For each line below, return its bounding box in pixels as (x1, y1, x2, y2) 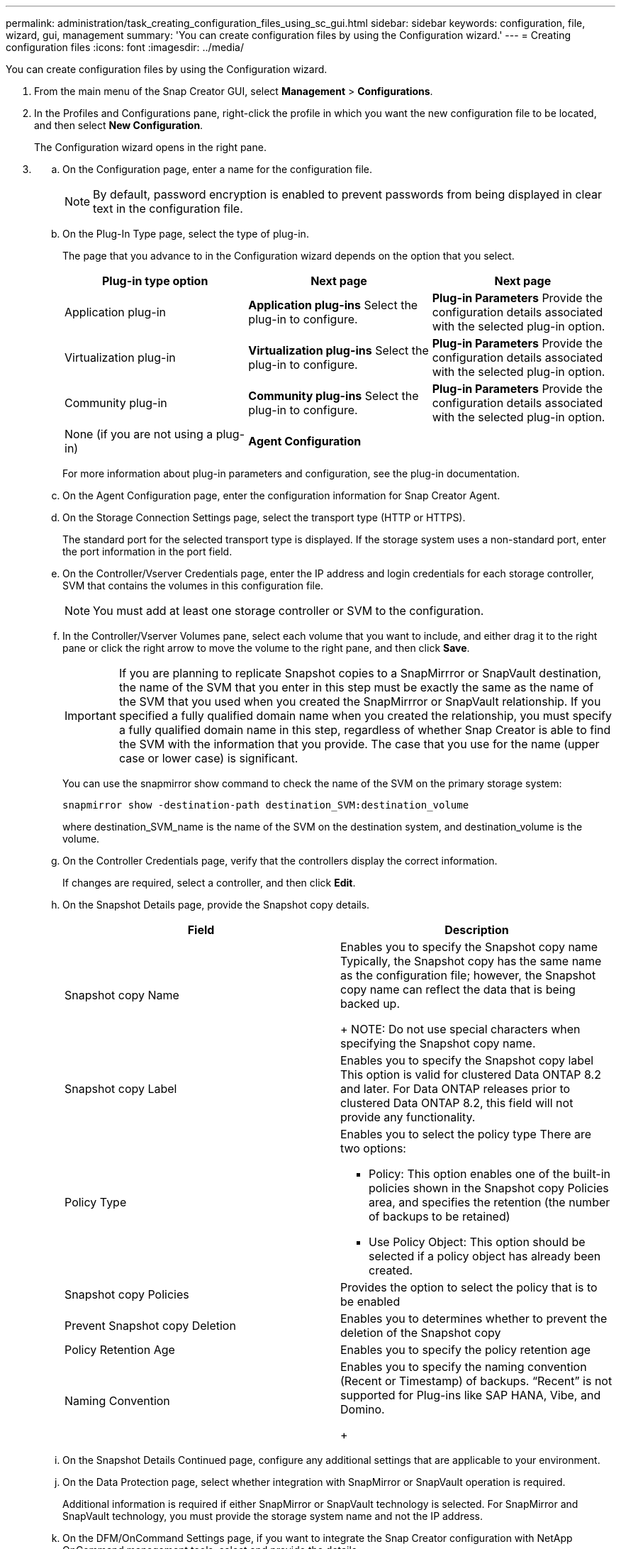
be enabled (340, 1294, 401, 1309)
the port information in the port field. (62, 545, 233, 557)
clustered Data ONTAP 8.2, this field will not (340, 1096, 574, 1110)
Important (65, 709, 116, 723)
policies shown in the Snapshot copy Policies (369, 1181, 609, 1195)
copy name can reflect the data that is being (340, 982, 576, 996)
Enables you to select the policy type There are (340, 1127, 592, 1141)
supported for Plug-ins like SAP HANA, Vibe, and (340, 1388, 601, 1402)
